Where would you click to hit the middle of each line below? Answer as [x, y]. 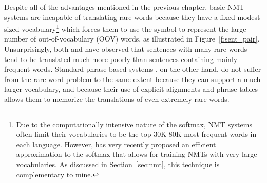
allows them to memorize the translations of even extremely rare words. [117, 99]
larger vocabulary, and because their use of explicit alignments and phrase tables [131, 89]
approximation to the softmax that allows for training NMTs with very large [137, 154]
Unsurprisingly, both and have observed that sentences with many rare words [126, 49]
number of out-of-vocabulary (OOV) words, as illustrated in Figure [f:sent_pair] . [132, 39]
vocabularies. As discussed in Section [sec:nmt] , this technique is [118, 164]
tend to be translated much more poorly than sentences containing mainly [121, 59]
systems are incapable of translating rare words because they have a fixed [120, 17]
